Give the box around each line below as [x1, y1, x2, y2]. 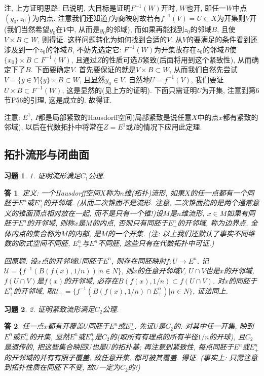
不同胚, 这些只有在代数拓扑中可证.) [98, 238, 214, 248]
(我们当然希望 [4, 23, 50, 34]
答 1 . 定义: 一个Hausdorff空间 [4, 187, 100, 198]
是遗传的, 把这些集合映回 [4, 341, 87, 352]
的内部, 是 [67, 228, 101, 238]
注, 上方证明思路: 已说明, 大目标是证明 [4, 3, 131, 13]
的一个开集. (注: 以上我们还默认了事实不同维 [107, 228, 255, 238]
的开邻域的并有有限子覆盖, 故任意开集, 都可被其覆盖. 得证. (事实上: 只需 [4, 352, 244, 362]
